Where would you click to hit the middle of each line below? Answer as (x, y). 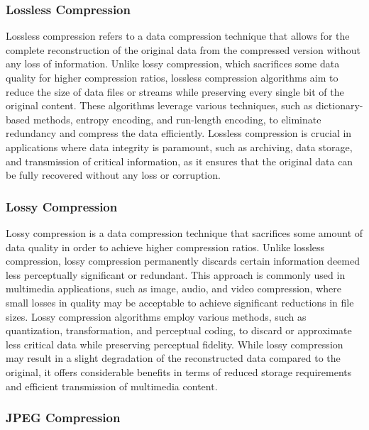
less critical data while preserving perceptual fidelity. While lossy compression (175, 344)
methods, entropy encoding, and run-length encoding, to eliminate (177, 119)
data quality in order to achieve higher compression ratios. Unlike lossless (165, 247)
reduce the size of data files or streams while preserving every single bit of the (175, 91)
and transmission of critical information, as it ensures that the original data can (180, 161)
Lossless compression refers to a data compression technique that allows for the (178, 36)
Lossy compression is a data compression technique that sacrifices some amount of (184, 232)
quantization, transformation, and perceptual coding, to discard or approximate (179, 330)
